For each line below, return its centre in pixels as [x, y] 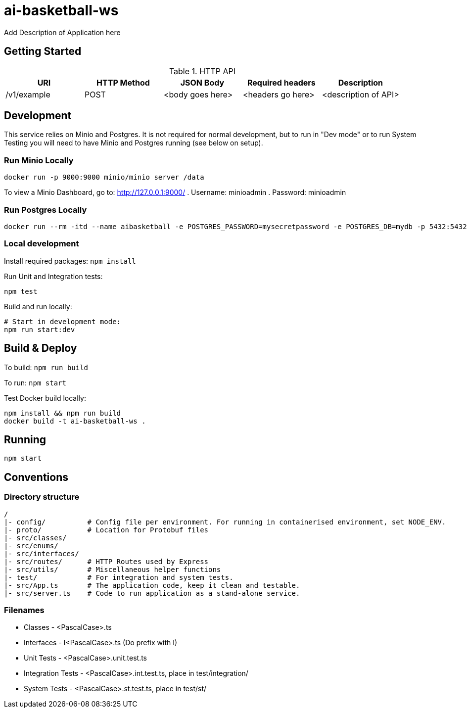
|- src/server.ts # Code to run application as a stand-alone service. [152, 593]
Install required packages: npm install [70, 261]
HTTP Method [123, 82]
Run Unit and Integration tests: [53, 276]
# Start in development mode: [63, 321]
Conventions [36, 477]
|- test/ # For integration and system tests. [119, 577]
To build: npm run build [46, 367]
